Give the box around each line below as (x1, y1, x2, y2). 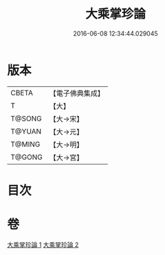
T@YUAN (10, 126, 42, 136)
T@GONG (10, 152, 43, 162)
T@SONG (10, 114, 43, 123)
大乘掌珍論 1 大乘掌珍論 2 (7, 241, 79, 249)
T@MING (10, 139, 41, 149)
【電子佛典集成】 (49, 88, 104, 98)
